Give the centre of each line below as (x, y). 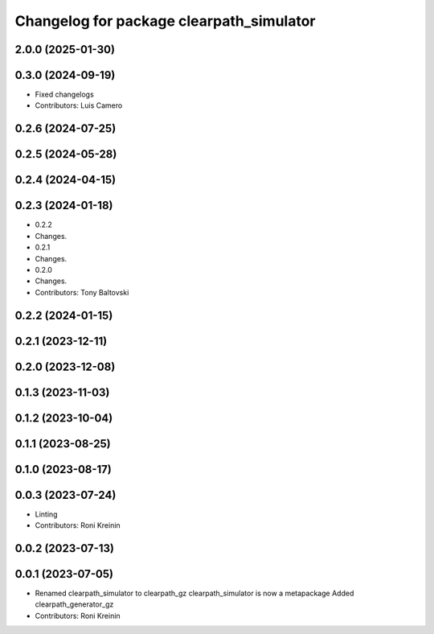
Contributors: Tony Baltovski (82, 292)
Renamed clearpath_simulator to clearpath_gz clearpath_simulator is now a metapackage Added (194, 593)
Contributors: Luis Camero (79, 105)
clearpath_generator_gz (74, 604)
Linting (46, 514)
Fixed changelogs (64, 95)
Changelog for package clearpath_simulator (165, 21)
